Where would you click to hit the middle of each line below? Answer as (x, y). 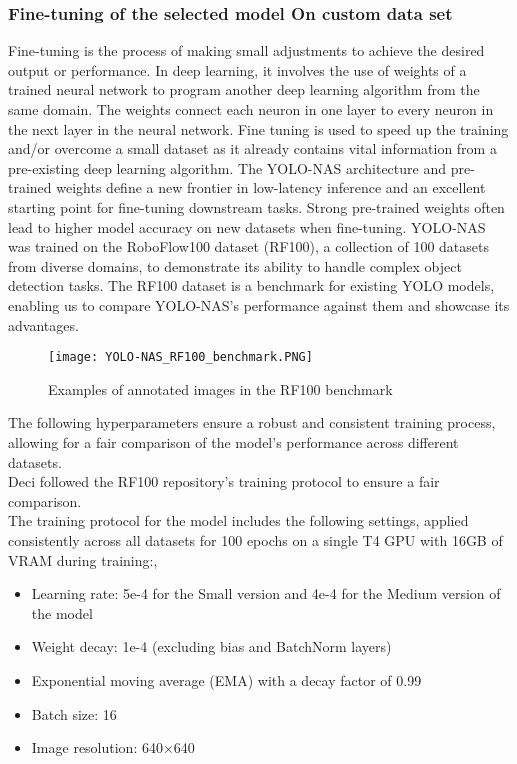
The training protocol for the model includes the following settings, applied (238, 520)
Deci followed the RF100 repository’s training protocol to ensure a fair (224, 481)
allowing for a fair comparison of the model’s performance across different (233, 441)
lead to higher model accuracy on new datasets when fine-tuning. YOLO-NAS (247, 226)
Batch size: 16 (74, 713)
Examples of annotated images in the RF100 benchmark (220, 388)
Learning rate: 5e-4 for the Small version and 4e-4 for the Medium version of (266, 593)
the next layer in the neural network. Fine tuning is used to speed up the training (258, 128)
